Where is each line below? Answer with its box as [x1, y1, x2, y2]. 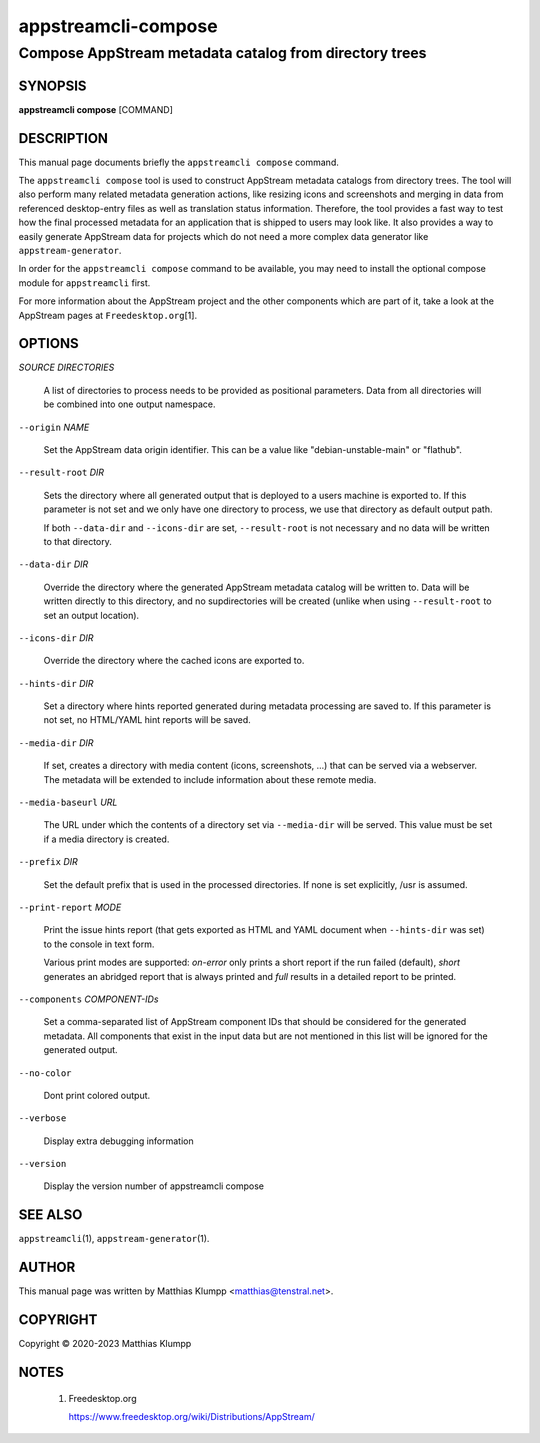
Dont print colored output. [43, 1089, 151, 1101]
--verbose [18, 1113, 67, 1124]
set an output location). [43, 609, 140, 621]
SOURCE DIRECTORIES [18, 361, 115, 374]
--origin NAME [18, 421, 90, 433]
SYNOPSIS [18, 77, 87, 94]
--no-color [18, 1067, 72, 1079]
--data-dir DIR [18, 558, 89, 570]
